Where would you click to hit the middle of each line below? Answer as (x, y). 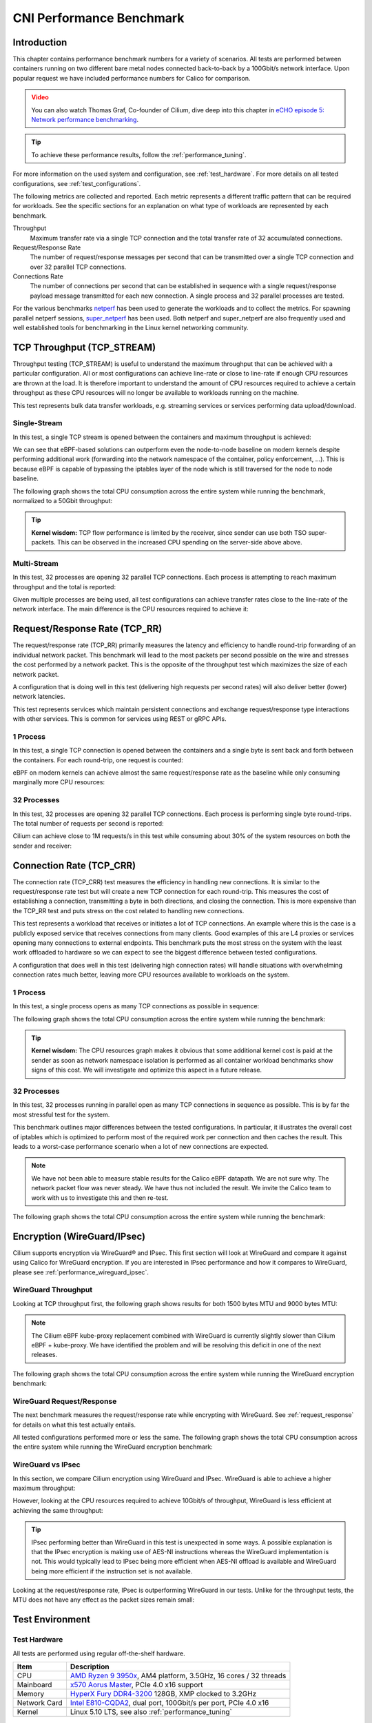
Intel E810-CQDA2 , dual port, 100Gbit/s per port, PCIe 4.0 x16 (169, 1703)
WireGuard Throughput (53, 1290)
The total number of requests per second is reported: (88, 823)
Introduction (40, 42)
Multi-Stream (35, 563)
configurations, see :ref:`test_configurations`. (77, 183)
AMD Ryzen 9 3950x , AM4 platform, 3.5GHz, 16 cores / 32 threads (178, 1676)
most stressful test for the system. (61, 1114)
